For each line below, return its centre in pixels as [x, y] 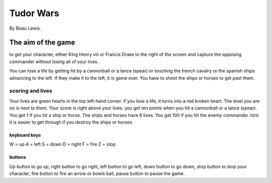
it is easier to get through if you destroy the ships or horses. [71, 122]
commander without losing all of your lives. [54, 62]
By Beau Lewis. [25, 28]
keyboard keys [25, 135]
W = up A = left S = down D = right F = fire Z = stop [62, 144]
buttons [18, 157]
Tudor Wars [34, 13]
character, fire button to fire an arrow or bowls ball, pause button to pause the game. [97, 173]
